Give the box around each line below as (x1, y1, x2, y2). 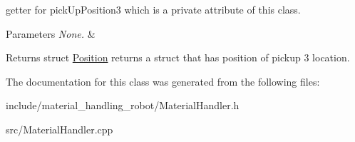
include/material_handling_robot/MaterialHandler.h (6, 98, 240, 113)
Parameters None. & (6, 26, 96, 41)
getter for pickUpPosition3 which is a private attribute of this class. (6, 2, 301, 16)
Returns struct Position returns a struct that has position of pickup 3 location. (6, 50, 350, 65)
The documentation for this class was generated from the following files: (6, 73, 320, 88)
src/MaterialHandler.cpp (6, 121, 113, 136)
